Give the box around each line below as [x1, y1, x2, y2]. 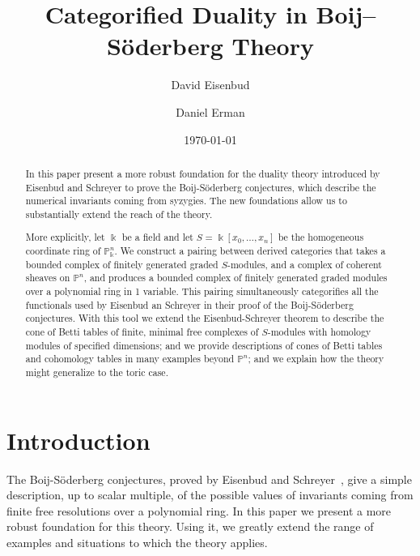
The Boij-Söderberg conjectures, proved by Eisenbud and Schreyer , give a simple [6, 470, 412, 487]
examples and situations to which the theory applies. [6, 533, 268, 550]
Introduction [6, 423, 151, 456]
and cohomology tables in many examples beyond [25, 352, 235, 366]
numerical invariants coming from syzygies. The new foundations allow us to [25, 194, 347, 207]
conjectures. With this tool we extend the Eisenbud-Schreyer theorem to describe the [25, 311, 384, 325]
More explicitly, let [25, 230, 105, 244]
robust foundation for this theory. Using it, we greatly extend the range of [6, 518, 374, 535]
